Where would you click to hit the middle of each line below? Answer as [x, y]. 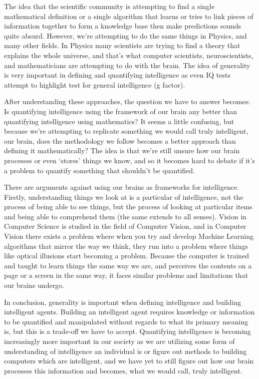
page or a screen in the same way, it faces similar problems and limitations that [126, 275]
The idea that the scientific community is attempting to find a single [109, 6]
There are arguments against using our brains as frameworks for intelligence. [121, 187]
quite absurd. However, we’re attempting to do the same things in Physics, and [125, 35]
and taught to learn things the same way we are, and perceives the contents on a [128, 265]
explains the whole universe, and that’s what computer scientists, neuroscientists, [129, 55]
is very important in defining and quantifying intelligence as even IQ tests [117, 75]
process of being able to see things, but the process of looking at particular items [128, 207]
